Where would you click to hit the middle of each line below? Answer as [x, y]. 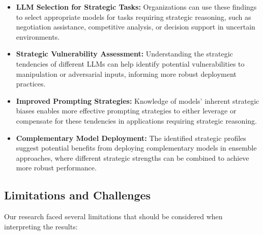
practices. [31, 84]
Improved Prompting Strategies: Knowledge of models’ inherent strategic [138, 100]
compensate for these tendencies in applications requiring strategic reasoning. [136, 120]
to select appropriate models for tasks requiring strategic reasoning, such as [134, 17]
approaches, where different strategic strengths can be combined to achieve [133, 157]
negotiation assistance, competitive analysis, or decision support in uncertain [136, 27]
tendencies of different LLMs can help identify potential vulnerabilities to [130, 63]
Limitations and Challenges [78, 195]
